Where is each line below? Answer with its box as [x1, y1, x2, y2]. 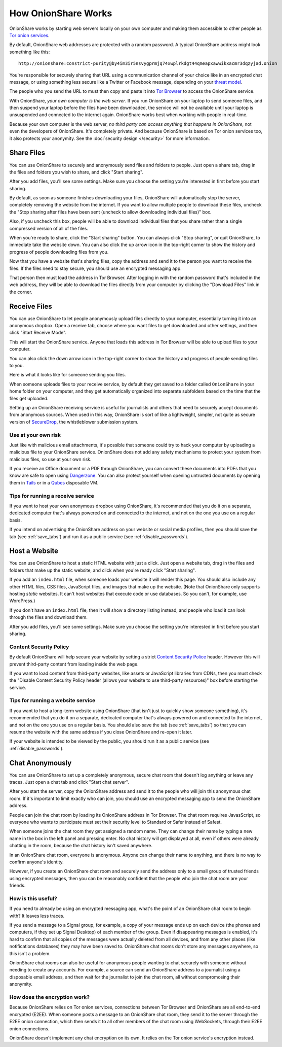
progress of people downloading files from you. [9, 249, 109, 255]
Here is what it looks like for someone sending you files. [9, 372, 126, 378]
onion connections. [9, 1025, 50, 1032]
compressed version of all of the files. [9, 225, 89, 231]
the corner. [9, 289, 32, 295]
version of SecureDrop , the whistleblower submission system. [9, 418, 139, 425]
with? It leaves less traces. [9, 913, 65, 919]
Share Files [9, 149, 46, 157]
